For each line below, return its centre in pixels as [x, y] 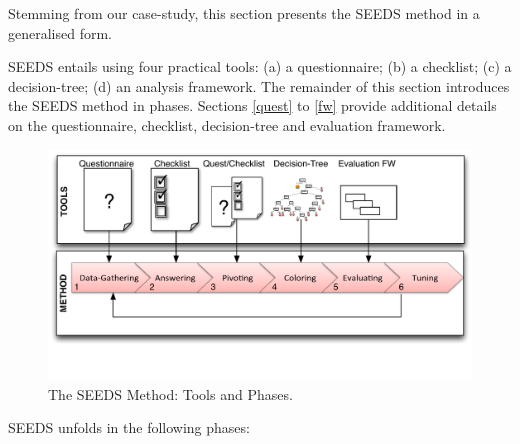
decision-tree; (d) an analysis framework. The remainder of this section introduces [259, 85]
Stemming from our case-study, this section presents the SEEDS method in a [244, 13]
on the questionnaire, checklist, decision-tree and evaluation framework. [227, 124]
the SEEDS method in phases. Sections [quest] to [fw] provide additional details [252, 105]
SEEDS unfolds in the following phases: [129, 427]
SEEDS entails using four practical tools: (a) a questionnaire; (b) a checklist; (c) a [260, 66]
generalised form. [60, 32]
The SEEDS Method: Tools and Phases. [170, 393]
